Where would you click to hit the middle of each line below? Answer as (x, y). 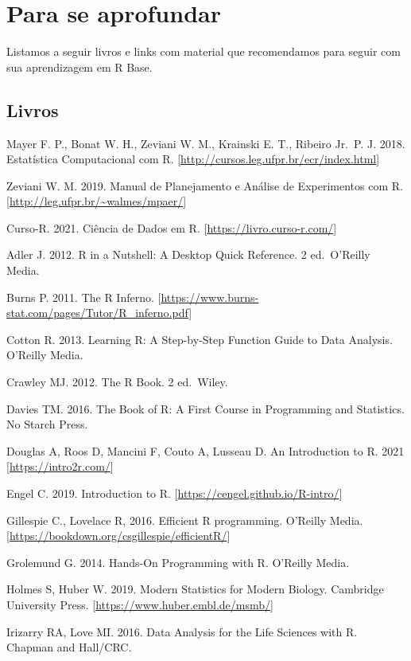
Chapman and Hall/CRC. (69, 647)
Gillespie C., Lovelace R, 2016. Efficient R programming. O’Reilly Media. (185, 520)
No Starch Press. (47, 424)
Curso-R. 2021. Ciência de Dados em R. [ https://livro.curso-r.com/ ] (172, 227)
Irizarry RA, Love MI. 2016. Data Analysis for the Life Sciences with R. (182, 631)
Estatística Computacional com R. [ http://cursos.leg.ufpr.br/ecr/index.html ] (193, 159)
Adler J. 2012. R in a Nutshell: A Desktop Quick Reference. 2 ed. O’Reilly (188, 254)
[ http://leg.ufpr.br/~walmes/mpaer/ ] (97, 201)
